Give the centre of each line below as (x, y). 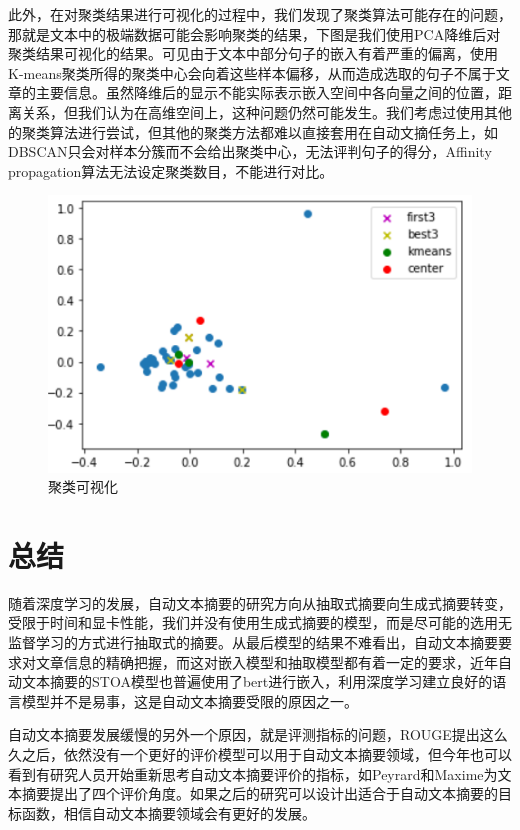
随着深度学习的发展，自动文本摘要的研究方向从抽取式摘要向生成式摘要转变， (260, 602)
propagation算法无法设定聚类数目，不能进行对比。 (171, 170)
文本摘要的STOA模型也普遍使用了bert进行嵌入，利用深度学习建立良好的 (257, 681)
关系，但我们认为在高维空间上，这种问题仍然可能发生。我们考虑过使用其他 (266, 111)
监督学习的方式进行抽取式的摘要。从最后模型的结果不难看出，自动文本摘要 (253, 642)
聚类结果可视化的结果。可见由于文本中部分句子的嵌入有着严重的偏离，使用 (253, 53)
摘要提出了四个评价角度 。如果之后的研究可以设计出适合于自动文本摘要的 (259, 793)
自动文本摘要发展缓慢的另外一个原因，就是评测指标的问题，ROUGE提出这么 (258, 734)
